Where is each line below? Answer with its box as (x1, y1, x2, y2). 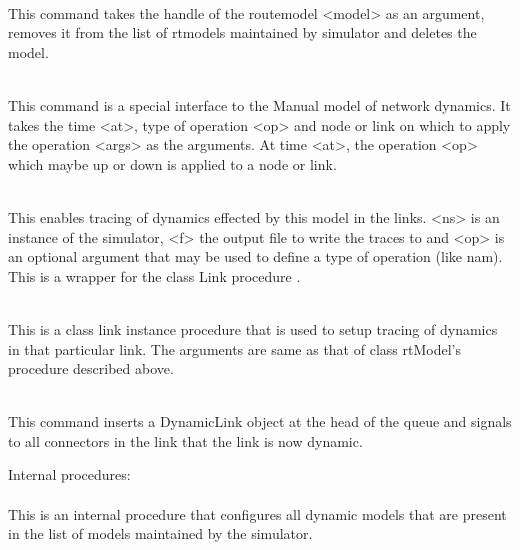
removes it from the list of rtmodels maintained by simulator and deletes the (8, 22, 477, 43)
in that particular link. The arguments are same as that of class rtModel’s (8, 338, 461, 359)
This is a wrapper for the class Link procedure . (8, 265, 301, 286)
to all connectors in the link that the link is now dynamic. (8, 430, 363, 451)
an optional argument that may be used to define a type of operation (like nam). (8, 246, 503, 267)
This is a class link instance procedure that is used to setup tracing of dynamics (8, 318, 498, 339)
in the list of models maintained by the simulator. (8, 523, 313, 544)
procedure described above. (8, 358, 174, 379)
